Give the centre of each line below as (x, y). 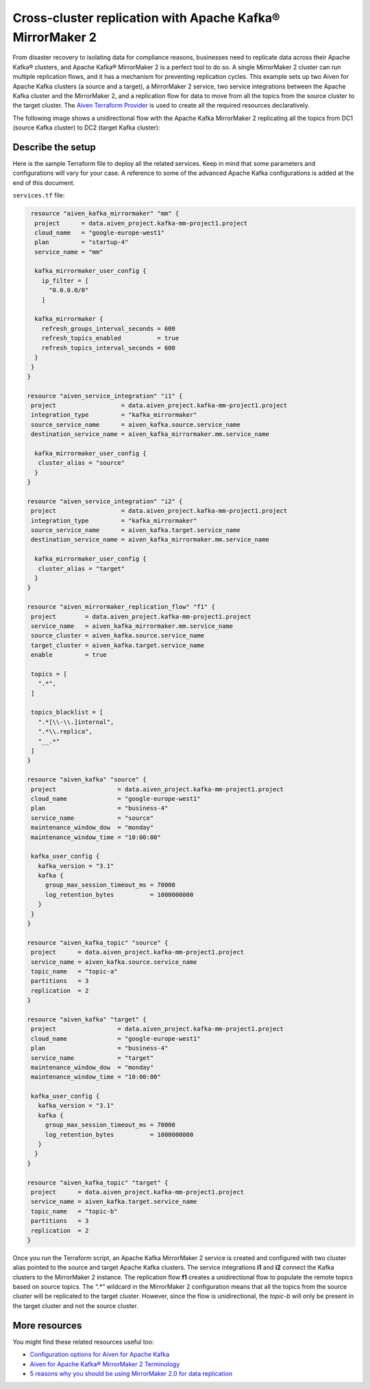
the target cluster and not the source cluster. (75, 1305)
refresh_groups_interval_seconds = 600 (109, 328)
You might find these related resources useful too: (83, 1342)
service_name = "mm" (69, 252)
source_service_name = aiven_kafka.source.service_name (136, 424)
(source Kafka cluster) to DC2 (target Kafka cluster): (86, 128)
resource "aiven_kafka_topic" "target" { (98, 1182)
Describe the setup (54, 147)
